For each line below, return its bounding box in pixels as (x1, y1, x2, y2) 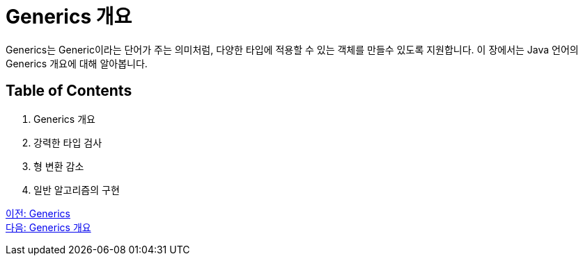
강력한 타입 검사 (33, 136, 102, 149)
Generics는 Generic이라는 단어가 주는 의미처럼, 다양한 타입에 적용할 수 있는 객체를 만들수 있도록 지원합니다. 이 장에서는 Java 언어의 (6, 43, 579, 56)
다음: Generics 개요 (6, 221, 91, 233)
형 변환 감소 (33, 160, 84, 172)
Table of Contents (6, 82, 132, 100)
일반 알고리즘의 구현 (33, 183, 120, 196)
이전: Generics (6, 207, 70, 219)
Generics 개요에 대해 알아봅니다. (6, 57, 148, 69)
